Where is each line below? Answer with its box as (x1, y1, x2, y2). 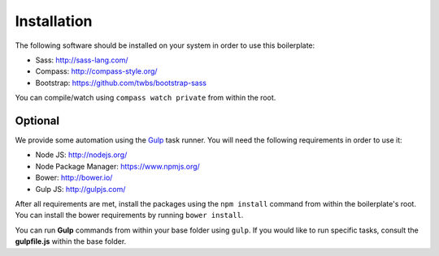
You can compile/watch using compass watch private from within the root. (15, 93, 276, 103)
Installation (15, 12, 93, 30)
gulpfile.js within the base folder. (15, 237, 127, 246)
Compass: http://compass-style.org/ (35, 66, 158, 76)
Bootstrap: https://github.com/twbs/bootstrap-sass (35, 78, 207, 87)
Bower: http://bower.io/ (35, 173, 113, 182)
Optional (15, 113, 60, 127)
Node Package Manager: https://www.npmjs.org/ (35, 161, 201, 171)
